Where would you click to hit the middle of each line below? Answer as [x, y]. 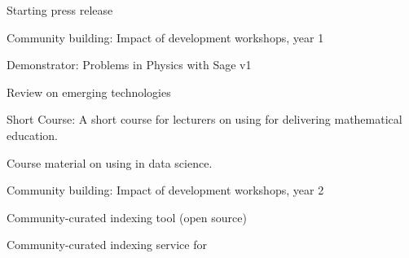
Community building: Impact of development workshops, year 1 [165, 37]
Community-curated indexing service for [107, 245]
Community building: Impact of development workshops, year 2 [165, 190]
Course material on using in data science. [110, 162]
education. [33, 135]
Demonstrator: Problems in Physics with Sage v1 [129, 65]
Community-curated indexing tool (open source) [127, 217]
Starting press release [60, 10]
